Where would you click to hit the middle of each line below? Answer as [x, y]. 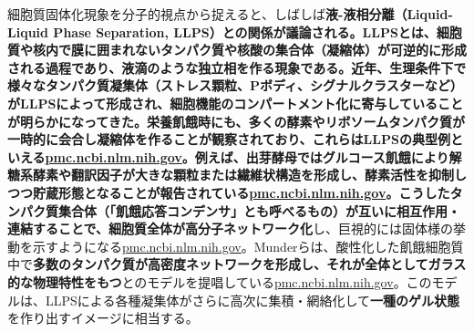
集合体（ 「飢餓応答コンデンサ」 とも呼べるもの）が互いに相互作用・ [259, 210]
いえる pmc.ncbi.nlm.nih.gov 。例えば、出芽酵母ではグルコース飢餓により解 [235, 156]
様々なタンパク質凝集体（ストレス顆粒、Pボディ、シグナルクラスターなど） [235, 85]
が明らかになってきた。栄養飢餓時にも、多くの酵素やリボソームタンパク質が [237, 121]
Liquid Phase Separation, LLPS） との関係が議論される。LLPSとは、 [222, 31]
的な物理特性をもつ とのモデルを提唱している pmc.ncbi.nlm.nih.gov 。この [220, 281]
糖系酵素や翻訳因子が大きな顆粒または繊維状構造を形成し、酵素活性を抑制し [237, 175]
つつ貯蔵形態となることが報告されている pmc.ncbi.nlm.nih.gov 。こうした [229, 192]
